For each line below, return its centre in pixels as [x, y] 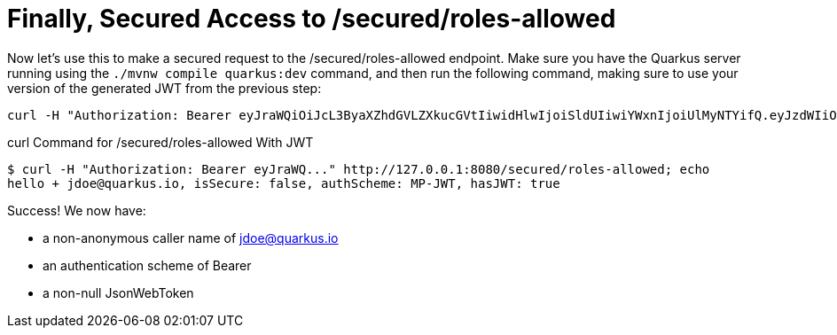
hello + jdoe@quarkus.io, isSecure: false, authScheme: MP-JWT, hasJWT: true [284, 183]
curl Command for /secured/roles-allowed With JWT [160, 142]
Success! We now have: [77, 210]
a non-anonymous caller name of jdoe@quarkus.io [191, 238]
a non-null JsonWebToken [118, 292]
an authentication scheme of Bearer [147, 265]
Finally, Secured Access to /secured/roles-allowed [312, 19]
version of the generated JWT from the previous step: [164, 88]
